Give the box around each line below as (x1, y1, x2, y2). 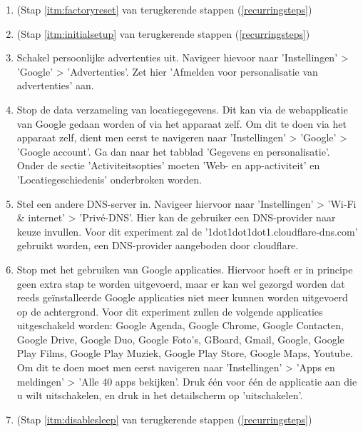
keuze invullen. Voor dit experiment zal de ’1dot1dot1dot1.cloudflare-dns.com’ (16, 223, 358, 238)
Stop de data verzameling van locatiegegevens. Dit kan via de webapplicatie (16, 101, 348, 116)
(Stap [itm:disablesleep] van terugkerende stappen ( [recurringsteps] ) (16, 411, 312, 426)
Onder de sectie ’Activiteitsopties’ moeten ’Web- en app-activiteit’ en (16, 158, 320, 173)
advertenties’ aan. (16, 78, 94, 93)
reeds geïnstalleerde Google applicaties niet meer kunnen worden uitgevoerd (16, 290, 348, 305)
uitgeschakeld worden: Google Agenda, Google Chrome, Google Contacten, (16, 318, 344, 333)
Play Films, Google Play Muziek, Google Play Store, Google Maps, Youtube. (16, 346, 353, 361)
